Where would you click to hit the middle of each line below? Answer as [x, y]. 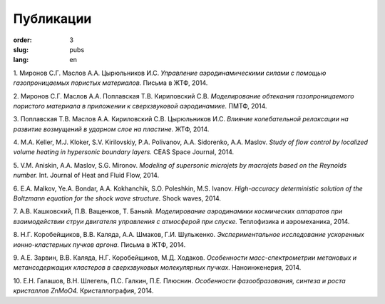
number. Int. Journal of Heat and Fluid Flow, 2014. [86, 176]
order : [22, 40]
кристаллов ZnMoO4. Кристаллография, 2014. [83, 291]
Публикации [52, 19]
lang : [21, 60]
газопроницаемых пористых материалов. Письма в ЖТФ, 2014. [111, 83]
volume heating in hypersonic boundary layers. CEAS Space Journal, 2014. [124, 152]
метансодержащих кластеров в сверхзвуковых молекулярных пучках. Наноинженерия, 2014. [157, 268]
